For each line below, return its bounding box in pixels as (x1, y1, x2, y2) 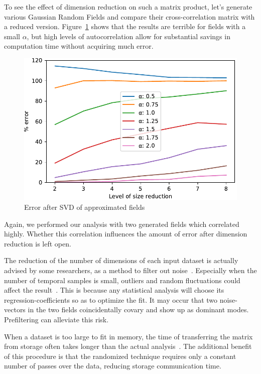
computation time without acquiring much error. (4, 41, 154, 51)
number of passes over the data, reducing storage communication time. (4, 360, 221, 371)
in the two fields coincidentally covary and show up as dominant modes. (28, 304, 249, 315)
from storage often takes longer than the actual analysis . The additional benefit (4, 341, 252, 351)
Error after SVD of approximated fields (24, 202, 145, 212)
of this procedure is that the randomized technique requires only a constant (4, 350, 236, 361)
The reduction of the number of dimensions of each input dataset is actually (4, 255, 238, 266)
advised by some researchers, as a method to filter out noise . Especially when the (4, 265, 257, 276)
